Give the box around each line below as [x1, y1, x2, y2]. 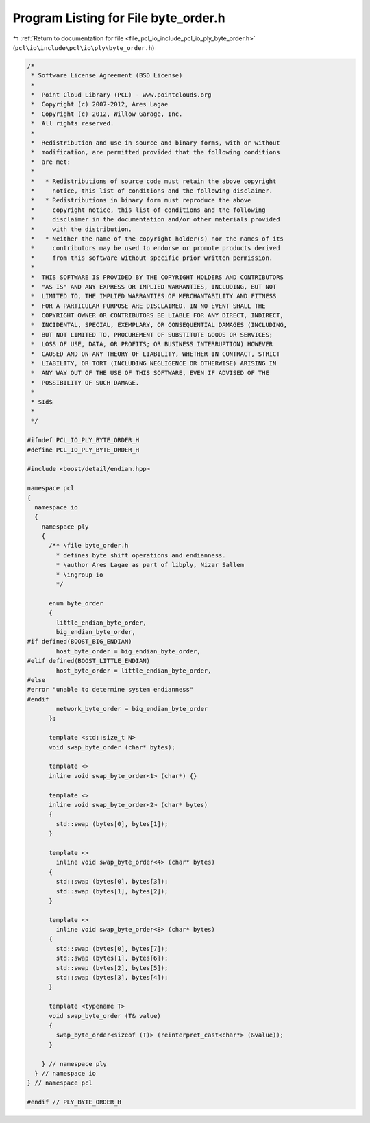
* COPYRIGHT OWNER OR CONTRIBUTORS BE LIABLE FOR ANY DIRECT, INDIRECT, [31, 312, 284, 319]
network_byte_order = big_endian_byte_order [56, 705, 208, 713]
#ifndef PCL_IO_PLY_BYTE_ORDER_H [27, 436, 140, 444]
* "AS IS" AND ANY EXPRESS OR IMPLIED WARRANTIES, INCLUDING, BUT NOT [31, 282, 277, 291]
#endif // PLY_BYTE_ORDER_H [27, 1098, 121, 1107]
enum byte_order [49, 599, 103, 607]
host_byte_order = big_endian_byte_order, [56, 647, 201, 655]
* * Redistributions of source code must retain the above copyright [31, 177, 277, 185]
